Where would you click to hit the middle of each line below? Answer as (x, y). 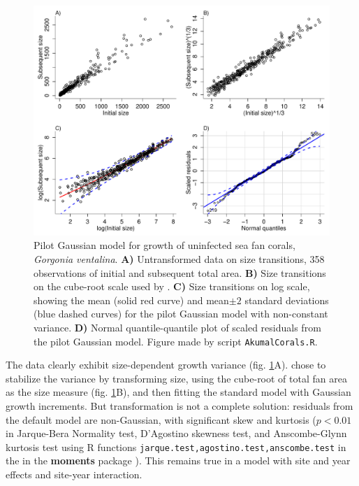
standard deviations (287, 300)
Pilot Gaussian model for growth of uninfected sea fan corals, (164, 245)
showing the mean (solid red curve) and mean (131, 300)
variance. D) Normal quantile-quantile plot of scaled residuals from (177, 327)
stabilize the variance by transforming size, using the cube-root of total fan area (176, 378)
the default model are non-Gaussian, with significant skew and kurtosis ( (161, 419)
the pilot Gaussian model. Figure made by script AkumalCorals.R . (176, 341)
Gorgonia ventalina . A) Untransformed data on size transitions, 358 (179, 258)
